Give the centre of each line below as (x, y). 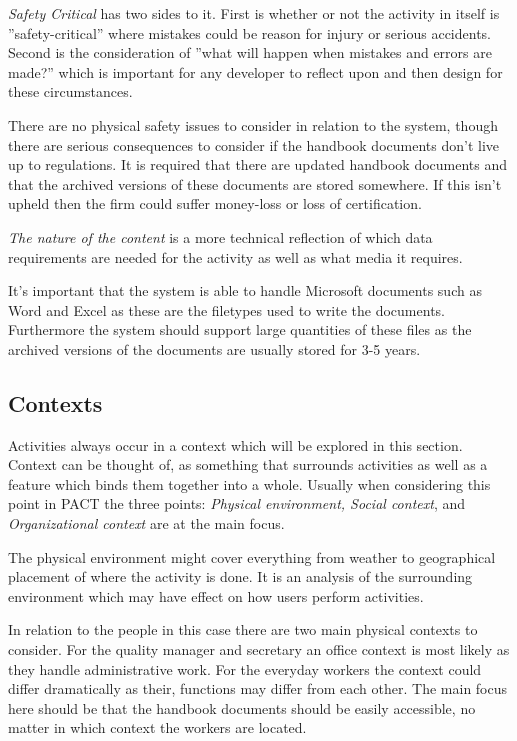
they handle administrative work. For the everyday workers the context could (245, 668)
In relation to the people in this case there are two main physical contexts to (243, 629)
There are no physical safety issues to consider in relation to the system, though (253, 124)
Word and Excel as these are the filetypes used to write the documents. (226, 309)
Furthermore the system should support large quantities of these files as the (240, 329)
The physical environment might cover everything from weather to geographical (252, 556)
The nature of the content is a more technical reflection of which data (220, 236)
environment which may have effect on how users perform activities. (216, 595)
